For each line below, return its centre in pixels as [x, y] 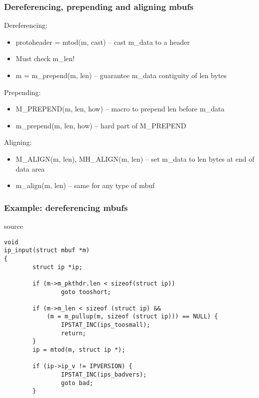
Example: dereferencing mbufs [66, 207]
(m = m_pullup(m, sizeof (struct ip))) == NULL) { [132, 317]
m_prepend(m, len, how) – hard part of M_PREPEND [101, 125]
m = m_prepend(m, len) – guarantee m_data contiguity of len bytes [121, 75]
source [14, 226]
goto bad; [77, 383]
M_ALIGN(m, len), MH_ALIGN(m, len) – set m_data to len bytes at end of [135, 158]
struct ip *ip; [58, 267]
